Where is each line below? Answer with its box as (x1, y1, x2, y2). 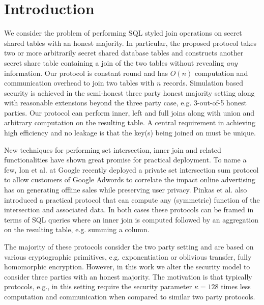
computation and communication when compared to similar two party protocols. (4, 291, 255, 301)
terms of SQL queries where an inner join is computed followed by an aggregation (4, 214, 258, 225)
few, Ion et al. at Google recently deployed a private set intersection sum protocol (4, 164, 259, 175)
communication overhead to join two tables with (4, 77, 155, 88)
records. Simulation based (163, 77, 243, 88)
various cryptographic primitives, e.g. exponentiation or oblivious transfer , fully (4, 251, 252, 262)
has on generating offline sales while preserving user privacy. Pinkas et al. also (4, 184, 247, 195)
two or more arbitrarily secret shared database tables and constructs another (4, 47, 244, 58)
